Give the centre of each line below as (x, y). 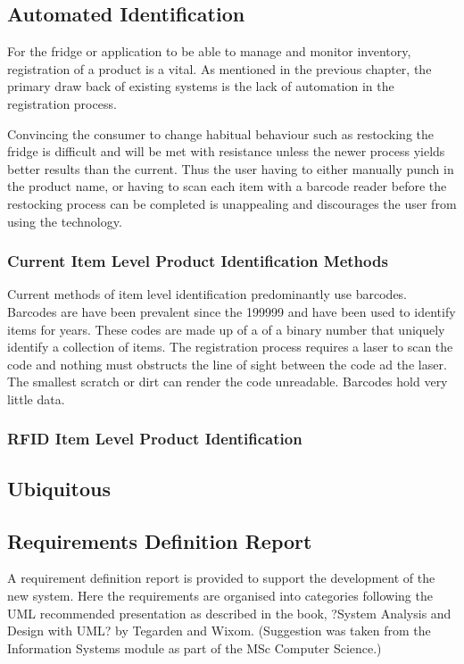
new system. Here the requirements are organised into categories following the (220, 595)
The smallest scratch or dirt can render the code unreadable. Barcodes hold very (228, 382)
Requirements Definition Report (160, 540)
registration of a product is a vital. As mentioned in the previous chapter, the (220, 68)
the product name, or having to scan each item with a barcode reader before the (227, 186)
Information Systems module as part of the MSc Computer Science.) (195, 647)
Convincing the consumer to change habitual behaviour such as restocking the (220, 133)
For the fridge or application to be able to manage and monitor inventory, (209, 51)
